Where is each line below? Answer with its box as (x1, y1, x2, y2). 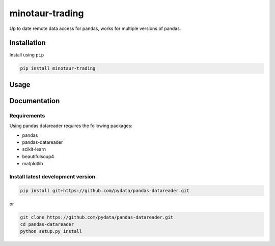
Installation (9, 39, 46, 47)
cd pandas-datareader (20, 222, 74, 227)
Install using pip (9, 52, 44, 58)
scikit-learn (22, 146, 46, 152)
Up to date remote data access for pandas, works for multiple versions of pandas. (9, 25, 181, 32)
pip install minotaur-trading (20, 66, 96, 71)
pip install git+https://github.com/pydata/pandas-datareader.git (20, 188, 189, 193)
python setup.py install (20, 229, 82, 234)
